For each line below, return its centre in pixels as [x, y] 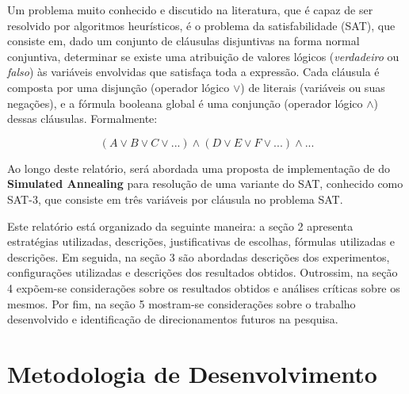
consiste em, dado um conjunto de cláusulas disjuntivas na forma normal [183, 41]
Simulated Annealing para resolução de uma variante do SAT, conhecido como [205, 184]
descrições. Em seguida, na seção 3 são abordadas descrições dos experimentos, [199, 256]
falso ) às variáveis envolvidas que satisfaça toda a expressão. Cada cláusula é [193, 72]
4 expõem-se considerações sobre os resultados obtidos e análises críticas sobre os [204, 287]
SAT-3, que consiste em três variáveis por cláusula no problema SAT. [175, 199]
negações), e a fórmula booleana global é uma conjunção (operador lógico [185, 103]
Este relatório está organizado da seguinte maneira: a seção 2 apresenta [180, 226]
